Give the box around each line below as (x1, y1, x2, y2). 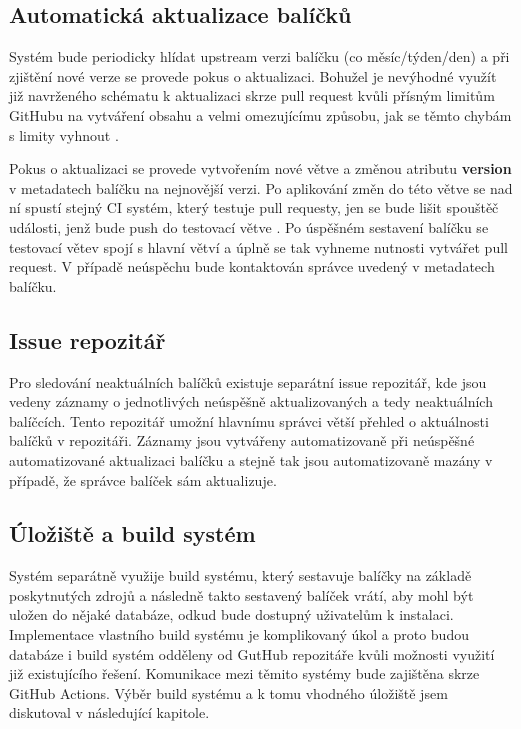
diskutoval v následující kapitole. (9, 702, 210, 723)
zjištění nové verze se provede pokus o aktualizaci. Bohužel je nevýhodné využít (9, 65, 497, 86)
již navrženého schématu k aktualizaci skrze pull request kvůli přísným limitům (9, 85, 495, 106)
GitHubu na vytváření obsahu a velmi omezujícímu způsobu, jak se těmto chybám (9, 104, 512, 125)
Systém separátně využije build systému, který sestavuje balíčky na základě (9, 565, 472, 586)
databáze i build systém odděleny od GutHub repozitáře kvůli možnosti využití (9, 643, 495, 664)
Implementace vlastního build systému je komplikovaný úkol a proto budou (9, 624, 469, 645)
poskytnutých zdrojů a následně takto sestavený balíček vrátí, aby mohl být (9, 584, 474, 605)
